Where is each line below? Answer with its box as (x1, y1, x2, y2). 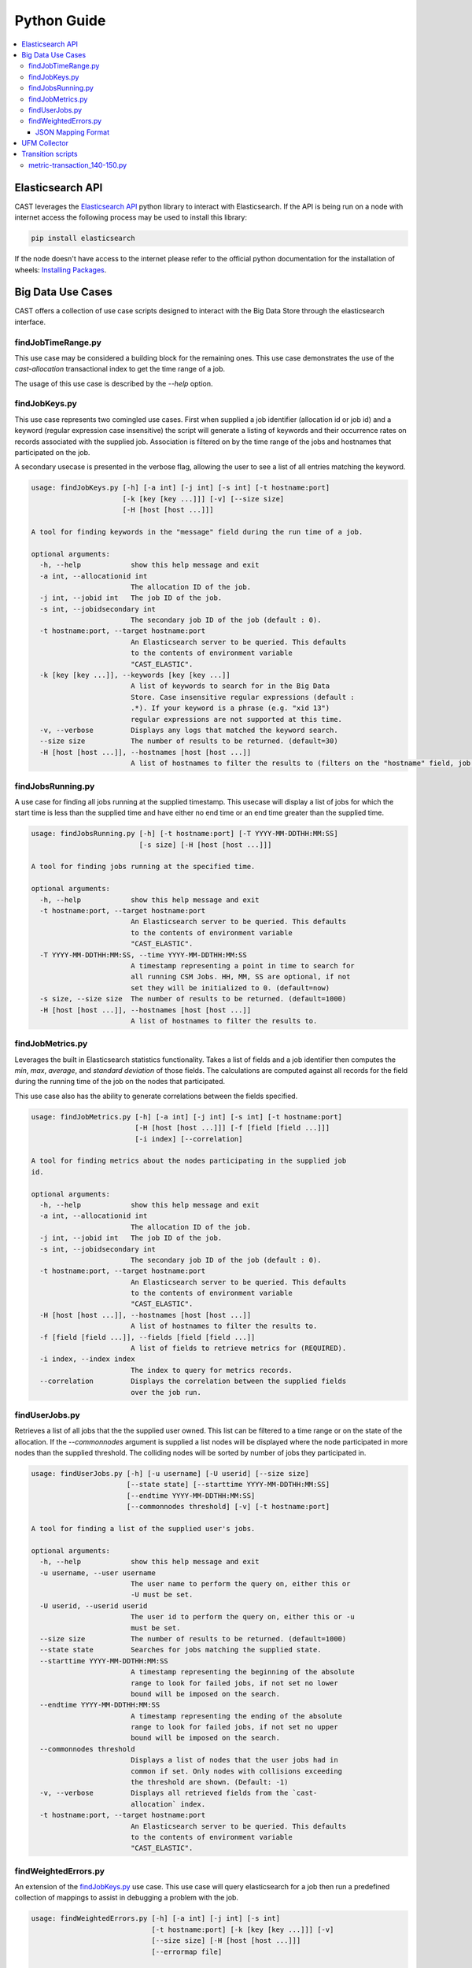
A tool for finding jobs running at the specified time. (31, 862, 256, 871)
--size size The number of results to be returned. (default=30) (39, 737, 338, 745)
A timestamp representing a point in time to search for (130, 961, 356, 970)
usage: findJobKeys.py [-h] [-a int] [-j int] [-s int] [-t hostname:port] (31, 483, 330, 492)
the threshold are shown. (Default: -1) (130, 1777, 289, 1787)
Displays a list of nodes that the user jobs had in (130, 1755, 338, 1765)
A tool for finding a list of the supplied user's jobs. (31, 1524, 256, 1533)
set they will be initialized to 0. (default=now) (130, 983, 330, 992)
